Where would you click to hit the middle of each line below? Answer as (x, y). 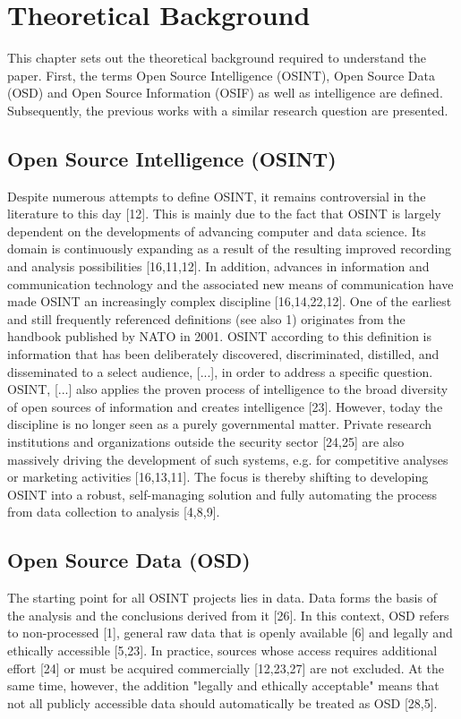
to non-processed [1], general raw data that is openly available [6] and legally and (230, 633)
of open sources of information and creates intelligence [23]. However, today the (225, 406)
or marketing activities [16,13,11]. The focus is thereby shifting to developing (218, 477)
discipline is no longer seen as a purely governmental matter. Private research (220, 424)
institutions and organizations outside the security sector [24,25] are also (206, 442)
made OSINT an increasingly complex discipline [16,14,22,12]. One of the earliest (230, 301)
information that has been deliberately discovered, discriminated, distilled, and (223, 354)
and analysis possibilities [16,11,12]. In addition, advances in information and (218, 266)
